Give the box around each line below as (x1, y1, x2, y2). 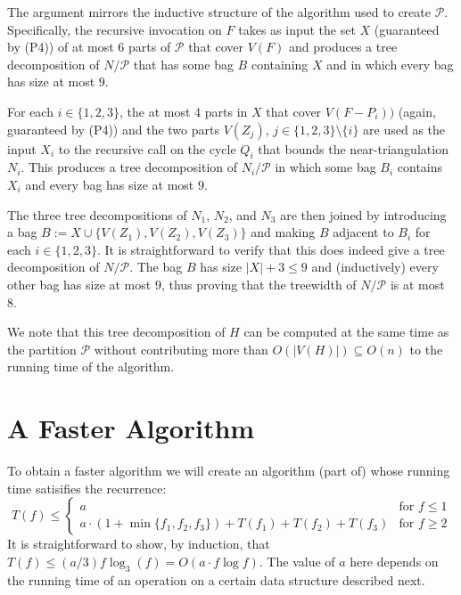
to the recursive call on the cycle (58, 139, 236, 158)
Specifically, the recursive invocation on (7, 20, 222, 38)
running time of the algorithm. (7, 357, 175, 376)
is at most (390, 274, 445, 293)
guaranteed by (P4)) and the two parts (7, 119, 219, 138)
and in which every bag (326, 54, 454, 73)
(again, (398, 102, 436, 120)
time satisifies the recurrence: (7, 478, 167, 497)
